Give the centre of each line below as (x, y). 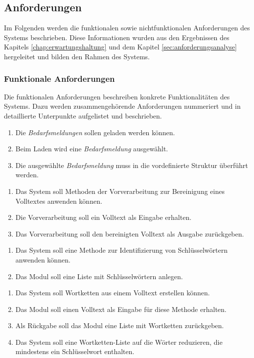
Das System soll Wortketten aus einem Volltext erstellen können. (113, 293)
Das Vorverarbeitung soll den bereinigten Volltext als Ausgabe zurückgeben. (130, 233)
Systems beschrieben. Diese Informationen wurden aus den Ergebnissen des (117, 37)
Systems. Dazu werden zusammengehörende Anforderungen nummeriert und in (122, 106)
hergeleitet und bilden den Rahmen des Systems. (77, 56)
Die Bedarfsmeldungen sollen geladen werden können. (95, 132)
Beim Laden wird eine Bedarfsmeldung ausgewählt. (92, 149)
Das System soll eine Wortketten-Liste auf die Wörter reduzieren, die (119, 342)
